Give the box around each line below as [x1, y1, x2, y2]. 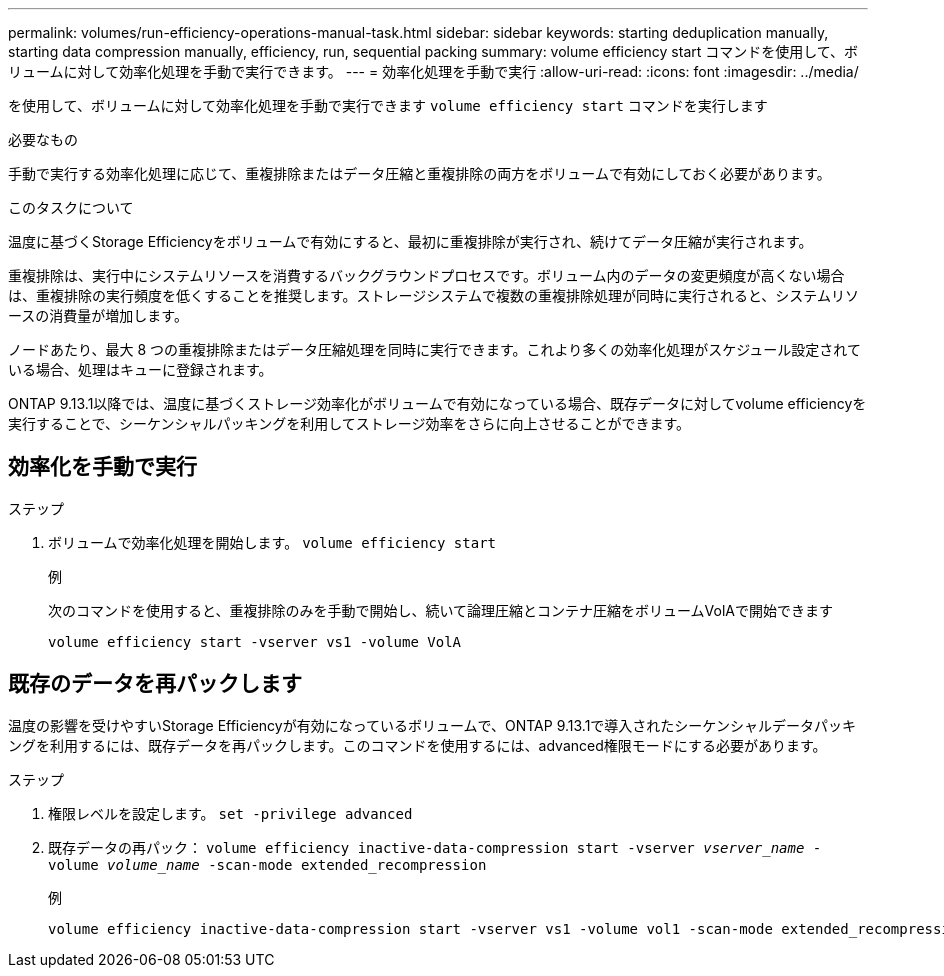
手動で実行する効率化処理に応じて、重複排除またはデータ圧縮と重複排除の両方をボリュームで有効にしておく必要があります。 [8, 165, 831, 182]
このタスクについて [8, 199, 134, 216]
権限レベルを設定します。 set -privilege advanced [48, 804, 413, 822]
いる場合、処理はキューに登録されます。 [8, 361, 273, 378]
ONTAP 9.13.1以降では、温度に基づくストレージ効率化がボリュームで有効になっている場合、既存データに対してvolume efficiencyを [8, 395, 867, 412]
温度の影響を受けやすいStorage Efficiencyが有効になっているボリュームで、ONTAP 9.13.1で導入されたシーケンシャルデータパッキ [8, 716, 856, 734]
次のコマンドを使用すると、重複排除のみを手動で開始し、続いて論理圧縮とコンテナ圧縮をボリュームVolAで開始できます [48, 601, 833, 619]
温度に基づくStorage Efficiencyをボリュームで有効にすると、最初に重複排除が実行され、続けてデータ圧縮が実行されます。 [8, 233, 813, 250]
